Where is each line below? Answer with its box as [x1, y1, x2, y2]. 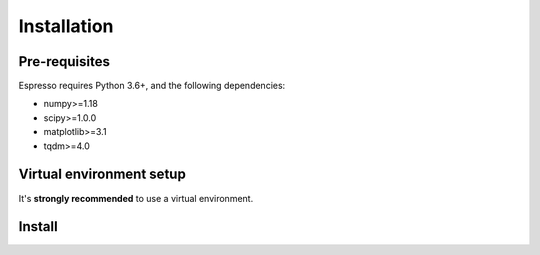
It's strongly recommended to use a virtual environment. [18, 192, 254, 204]
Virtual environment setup [18, 166, 187, 183]
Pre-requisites [18, 53, 110, 70]
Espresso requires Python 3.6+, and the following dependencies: [18, 80, 286, 92]
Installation [18, 15, 114, 37]
